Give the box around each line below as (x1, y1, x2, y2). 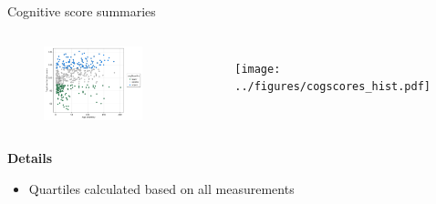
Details (7, 148, 53, 168)
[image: (234, 62, 281, 76)
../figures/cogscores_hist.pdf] (234, 80, 431, 94)
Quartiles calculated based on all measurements (28, 178, 295, 198)
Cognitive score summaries (7, 2, 156, 20)
